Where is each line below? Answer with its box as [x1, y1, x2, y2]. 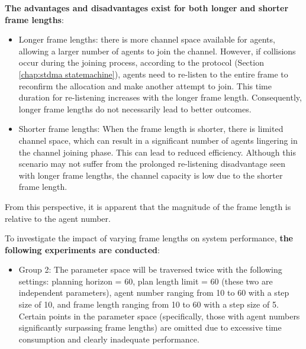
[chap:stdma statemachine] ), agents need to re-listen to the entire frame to [18, 67, 288, 80]
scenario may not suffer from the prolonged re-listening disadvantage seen [18, 157, 285, 170]
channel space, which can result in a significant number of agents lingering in [18, 134, 298, 146]
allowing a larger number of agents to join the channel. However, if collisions [18, 44, 296, 57]
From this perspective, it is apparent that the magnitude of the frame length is [5, 200, 291, 212]
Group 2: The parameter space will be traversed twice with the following [18, 263, 282, 276]
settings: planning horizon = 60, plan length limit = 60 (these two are [18, 274, 273, 287]
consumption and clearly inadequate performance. [18, 332, 199, 345]
